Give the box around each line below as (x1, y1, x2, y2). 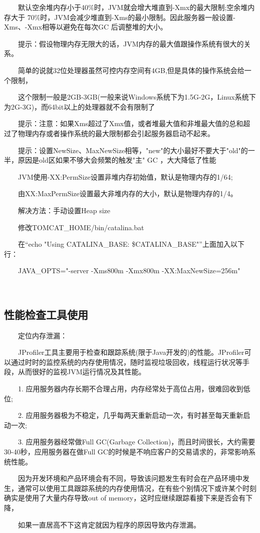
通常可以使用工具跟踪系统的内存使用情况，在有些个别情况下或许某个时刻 (18, 482, 256, 493)
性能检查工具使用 (4, 306, 88, 322)
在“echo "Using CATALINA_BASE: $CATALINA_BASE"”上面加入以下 (18, 239, 244, 249)
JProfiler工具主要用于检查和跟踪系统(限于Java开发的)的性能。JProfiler (18, 347, 244, 357)
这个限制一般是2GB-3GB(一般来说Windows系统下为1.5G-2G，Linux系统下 (18, 92, 256, 102)
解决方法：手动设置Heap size (18, 205, 111, 215)
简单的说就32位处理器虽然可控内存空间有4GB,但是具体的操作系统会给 (18, 65, 244, 75)
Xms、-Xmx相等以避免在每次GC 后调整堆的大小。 (4, 22, 167, 32)
